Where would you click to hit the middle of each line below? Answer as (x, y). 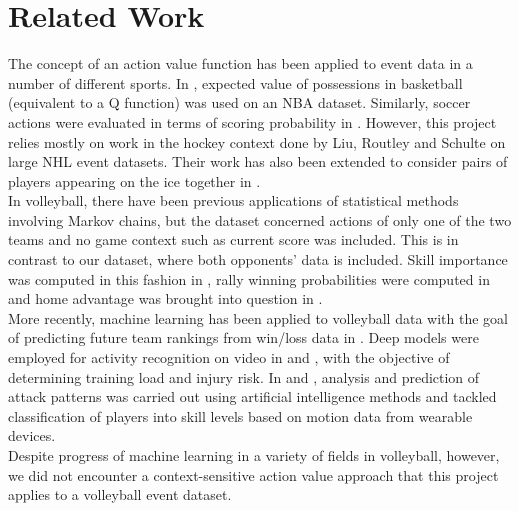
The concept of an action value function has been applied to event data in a (240, 63)
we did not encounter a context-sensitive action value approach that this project (253, 474)
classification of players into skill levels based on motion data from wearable (240, 415)
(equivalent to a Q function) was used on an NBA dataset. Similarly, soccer (239, 102)
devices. (32, 435)
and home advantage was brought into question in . (165, 298)
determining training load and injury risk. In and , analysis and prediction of (244, 376)
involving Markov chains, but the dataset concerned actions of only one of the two (260, 219)
